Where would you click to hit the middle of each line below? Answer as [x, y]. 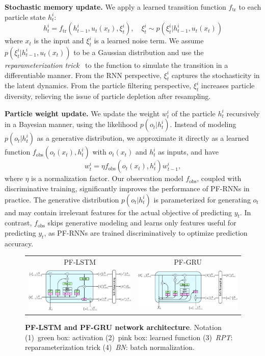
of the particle [193, 113]
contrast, [18, 223]
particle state [25, 17]
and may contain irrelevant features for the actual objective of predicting [118, 212]
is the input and [59, 41]
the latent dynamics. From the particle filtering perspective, [98, 85]
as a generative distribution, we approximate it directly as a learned [143, 138]
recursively [243, 113]
